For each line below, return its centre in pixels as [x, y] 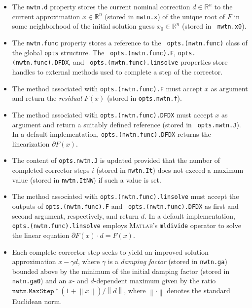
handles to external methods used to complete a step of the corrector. [117, 71]
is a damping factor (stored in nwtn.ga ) [167, 261]
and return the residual [47, 98]
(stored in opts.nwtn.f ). [144, 98]
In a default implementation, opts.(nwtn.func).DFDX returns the [111, 134]
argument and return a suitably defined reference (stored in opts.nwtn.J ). [126, 124]
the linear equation [41, 235]
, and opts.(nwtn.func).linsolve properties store [148, 62]
